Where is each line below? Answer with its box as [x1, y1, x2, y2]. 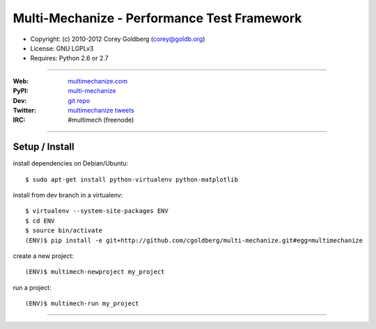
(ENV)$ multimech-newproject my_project [25, 268, 165, 276]
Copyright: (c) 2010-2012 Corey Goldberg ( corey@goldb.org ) [30, 35, 205, 43]
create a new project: [13, 251, 75, 260]
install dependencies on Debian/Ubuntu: [13, 159, 129, 168]
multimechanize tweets [68, 106, 135, 114]
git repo [68, 96, 91, 104]
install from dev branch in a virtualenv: [13, 191, 123, 199]
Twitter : [13, 106, 36, 114]
